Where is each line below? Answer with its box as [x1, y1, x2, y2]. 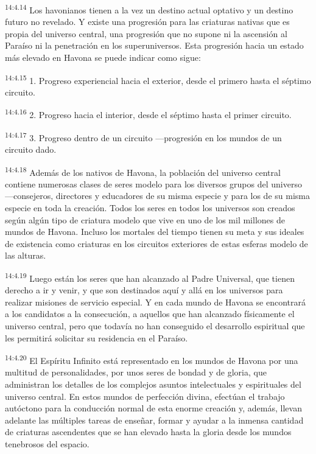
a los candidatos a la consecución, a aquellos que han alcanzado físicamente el [5, 307, 295, 320]
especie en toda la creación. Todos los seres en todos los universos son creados [5, 201, 295, 214]
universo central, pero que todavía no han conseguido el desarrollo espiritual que [5, 320, 305, 332]
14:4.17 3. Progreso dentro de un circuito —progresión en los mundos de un [5, 129, 282, 144]
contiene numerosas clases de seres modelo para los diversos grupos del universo [5, 177, 302, 190]
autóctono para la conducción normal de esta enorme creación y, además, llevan [5, 402, 302, 414]
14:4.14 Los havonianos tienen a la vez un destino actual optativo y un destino [5, 2, 293, 16]
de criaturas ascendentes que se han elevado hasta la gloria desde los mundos [5, 425, 292, 438]
